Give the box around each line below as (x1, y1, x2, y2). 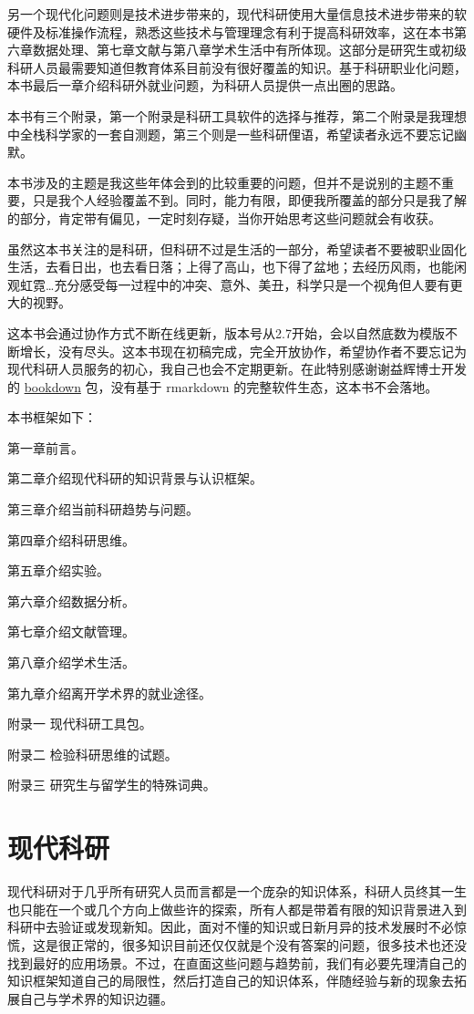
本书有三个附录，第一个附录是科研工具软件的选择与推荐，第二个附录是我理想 (7, 106, 467, 125)
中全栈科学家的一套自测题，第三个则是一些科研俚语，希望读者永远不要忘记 (7, 124, 454, 143)
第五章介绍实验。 (7, 561, 109, 580)
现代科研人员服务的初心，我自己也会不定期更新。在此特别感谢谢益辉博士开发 (7, 359, 467, 378)
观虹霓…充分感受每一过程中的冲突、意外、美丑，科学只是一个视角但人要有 (7, 274, 450, 294)
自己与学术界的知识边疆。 (19, 988, 173, 1008)
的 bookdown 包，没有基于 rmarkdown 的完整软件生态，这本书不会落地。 (7, 377, 438, 396)
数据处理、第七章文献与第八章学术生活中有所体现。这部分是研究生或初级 (32, 40, 467, 59)
